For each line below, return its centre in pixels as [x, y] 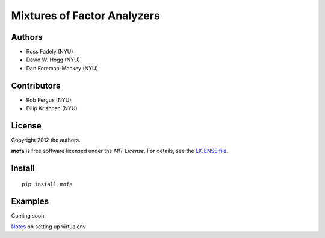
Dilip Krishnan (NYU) [52, 108]
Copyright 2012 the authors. [46, 140]
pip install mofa [47, 184]
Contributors [36, 85]
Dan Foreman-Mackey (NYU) [62, 68]
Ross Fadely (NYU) [50, 52]
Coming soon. [29, 215]
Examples [30, 201]
